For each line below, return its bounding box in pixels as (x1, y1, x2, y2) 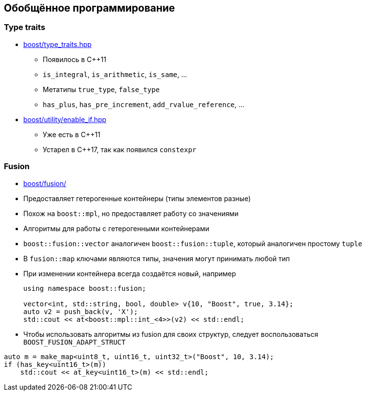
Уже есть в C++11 (43, 130, 100, 139)
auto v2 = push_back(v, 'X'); (23, 307, 138, 316)
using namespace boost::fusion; (23, 284, 146, 292)
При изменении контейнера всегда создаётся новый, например (23, 269, 236, 278)
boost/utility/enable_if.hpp (23, 115, 106, 124)
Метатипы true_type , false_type (43, 85, 160, 94)
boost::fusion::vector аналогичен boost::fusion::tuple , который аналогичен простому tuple (23, 239, 363, 248)
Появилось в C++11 (43, 55, 106, 63)
